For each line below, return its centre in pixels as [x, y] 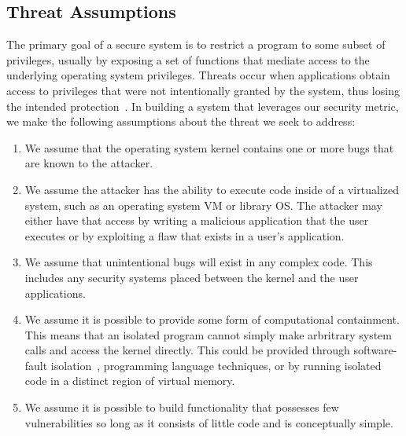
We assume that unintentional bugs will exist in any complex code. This [199, 262]
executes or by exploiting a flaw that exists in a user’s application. [185, 235]
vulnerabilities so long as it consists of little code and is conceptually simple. [209, 422]
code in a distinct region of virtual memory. [130, 381]
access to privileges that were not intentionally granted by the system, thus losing [203, 90]
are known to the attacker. [89, 163]
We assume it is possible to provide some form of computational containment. [212, 319]
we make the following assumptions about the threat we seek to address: [181, 121]
